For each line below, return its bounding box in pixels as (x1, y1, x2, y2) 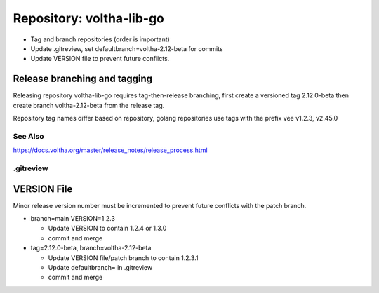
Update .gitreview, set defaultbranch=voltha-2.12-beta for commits (30, 44, 224, 53)
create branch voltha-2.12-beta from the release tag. (13, 101, 165, 109)
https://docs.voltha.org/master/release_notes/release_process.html (13, 146, 208, 154)
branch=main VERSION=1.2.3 (30, 214, 116, 223)
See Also (13, 131, 44, 141)
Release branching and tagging (13, 73, 153, 85)
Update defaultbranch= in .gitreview (48, 263, 153, 271)
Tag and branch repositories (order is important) (30, 35, 170, 43)
